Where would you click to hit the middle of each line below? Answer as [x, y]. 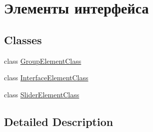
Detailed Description [59, 121]
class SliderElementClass [42, 94]
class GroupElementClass [43, 60]
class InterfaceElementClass [46, 78]
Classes [23, 39]
